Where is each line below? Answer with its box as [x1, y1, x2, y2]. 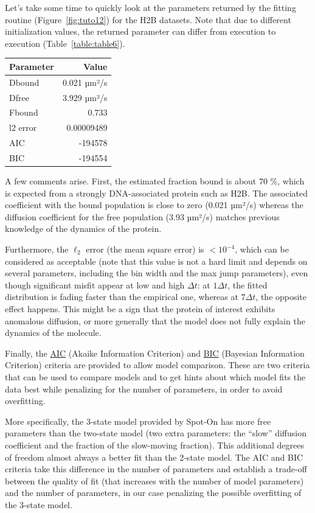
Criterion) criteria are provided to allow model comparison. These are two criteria [5, 358, 310, 371]
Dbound [9, 75, 40, 88]
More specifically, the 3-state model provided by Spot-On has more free [5, 414, 271, 427]
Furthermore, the [5, 243, 69, 255]
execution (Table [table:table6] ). [5, 37, 125, 49]
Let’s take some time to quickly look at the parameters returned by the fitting [5, 1, 296, 13]
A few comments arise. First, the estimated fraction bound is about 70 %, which [5, 175, 305, 187]
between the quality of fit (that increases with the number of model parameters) [5, 474, 304, 487]
